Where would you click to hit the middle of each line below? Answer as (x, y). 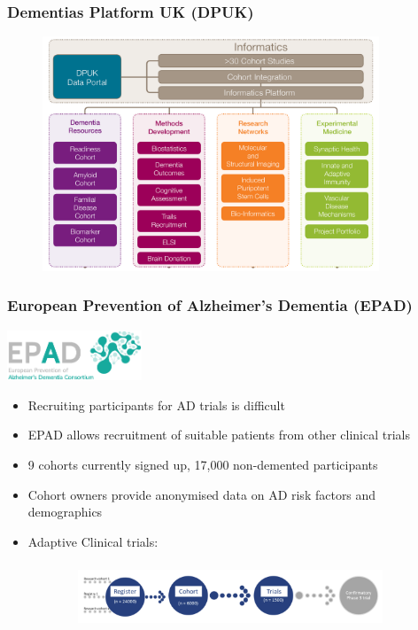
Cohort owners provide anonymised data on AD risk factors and (202, 494)
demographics (65, 512)
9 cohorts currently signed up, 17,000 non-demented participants (203, 465)
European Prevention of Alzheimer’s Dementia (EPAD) (210, 305)
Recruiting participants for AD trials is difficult (156, 404)
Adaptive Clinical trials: (93, 541)
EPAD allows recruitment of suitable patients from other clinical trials (219, 435)
